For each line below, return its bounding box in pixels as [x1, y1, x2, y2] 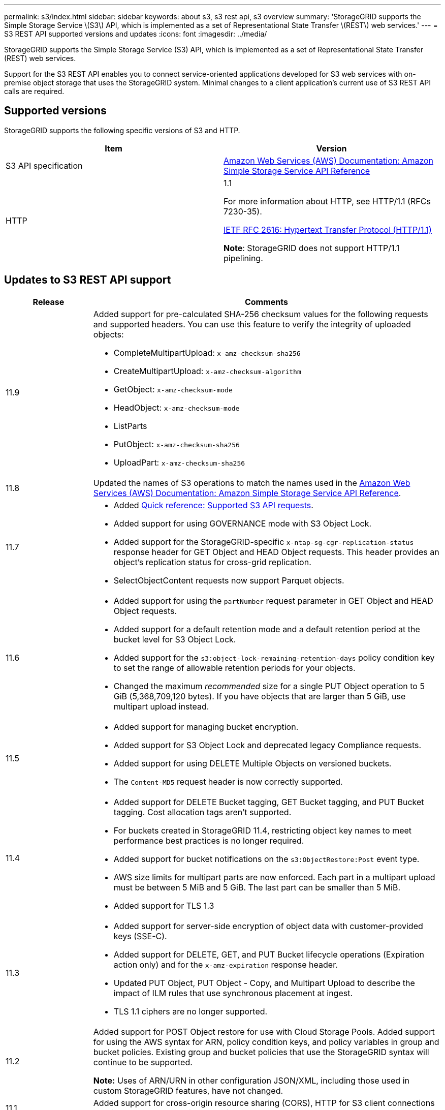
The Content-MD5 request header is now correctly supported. [113, 776, 343, 787]
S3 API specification [6, 160, 83, 171]
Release [33, 296, 65, 307]
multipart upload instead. [113, 701, 209, 712]
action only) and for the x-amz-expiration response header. [113, 959, 338, 970]
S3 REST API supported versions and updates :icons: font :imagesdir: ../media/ [4, 29, 267, 38]
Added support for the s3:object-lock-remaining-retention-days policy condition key [113, 652, 435, 663]
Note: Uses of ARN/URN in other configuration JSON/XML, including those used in [93, 1075, 409, 1086]
